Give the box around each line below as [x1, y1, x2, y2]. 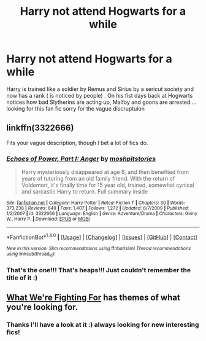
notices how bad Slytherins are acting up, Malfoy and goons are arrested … [6, 98, 197, 106]
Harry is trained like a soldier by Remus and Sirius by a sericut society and [6, 85, 194, 93]
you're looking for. [6, 302, 78, 313]
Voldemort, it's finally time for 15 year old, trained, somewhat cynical [21, 181, 194, 189]
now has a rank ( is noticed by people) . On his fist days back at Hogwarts [6, 92, 193, 99]
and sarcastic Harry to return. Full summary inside [21, 188, 148, 195]
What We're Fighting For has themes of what [6, 292, 181, 303]
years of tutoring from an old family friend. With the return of [21, 175, 175, 182]
